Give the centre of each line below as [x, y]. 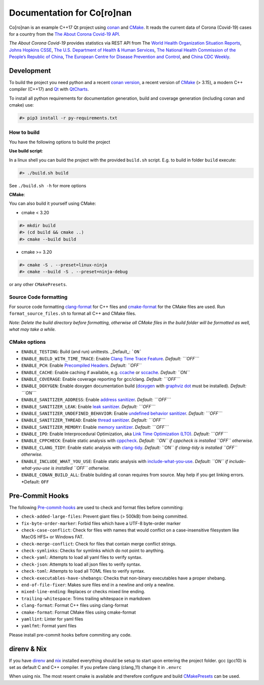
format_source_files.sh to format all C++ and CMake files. [73, 313]
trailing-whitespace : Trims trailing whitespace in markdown [86, 598]
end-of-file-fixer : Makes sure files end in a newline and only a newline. [98, 585]
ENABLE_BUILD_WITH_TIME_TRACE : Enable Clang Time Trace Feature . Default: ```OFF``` [110, 358]
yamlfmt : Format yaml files [49, 626]
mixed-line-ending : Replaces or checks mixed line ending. [83, 592]
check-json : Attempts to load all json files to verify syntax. [81, 564]
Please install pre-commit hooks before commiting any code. [70, 635]
